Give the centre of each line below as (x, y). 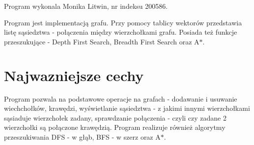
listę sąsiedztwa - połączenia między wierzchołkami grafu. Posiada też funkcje (121, 32)
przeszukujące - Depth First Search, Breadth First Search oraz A (102, 41)
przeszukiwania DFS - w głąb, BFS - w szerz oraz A (82, 136)
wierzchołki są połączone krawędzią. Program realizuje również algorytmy (115, 127)
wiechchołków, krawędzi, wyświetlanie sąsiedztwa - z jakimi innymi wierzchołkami (127, 108)
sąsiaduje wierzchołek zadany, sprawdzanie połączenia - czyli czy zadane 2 (115, 117)
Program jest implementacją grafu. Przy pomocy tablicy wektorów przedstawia (123, 22)
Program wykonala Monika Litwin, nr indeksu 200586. (86, 6)
